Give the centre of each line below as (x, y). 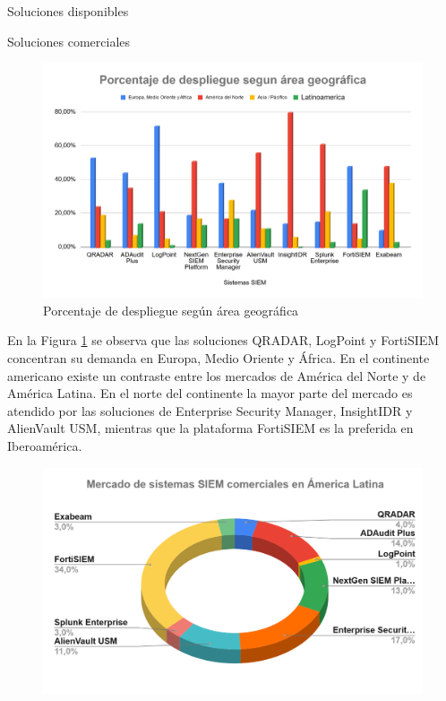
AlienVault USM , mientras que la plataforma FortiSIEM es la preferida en (210, 428)
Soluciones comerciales (69, 41)
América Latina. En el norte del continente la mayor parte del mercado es (210, 393)
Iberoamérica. (45, 446)
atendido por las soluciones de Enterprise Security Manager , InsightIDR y (210, 410)
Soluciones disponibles (68, 11)
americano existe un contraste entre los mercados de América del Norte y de (217, 375)
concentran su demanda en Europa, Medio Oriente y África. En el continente (219, 358)
